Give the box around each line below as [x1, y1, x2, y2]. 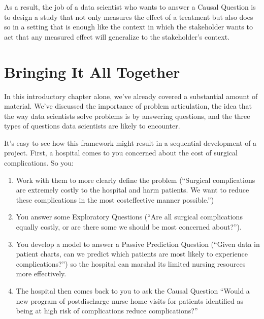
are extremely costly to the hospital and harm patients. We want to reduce [16, 184, 249, 195]
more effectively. [16, 268, 67, 279]
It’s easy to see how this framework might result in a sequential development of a [4, 137, 257, 148]
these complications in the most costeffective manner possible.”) [16, 194, 214, 205]
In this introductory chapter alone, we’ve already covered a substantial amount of [4, 90, 258, 101]
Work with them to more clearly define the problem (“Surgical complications [16, 174, 255, 185]
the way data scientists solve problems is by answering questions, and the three [4, 110, 250, 121]
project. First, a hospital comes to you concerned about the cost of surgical [4, 147, 238, 158]
